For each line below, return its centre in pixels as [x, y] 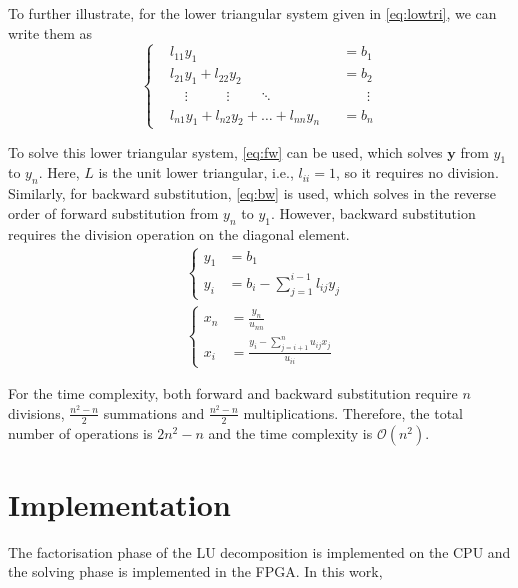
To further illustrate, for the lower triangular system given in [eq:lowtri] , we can [252, 13]
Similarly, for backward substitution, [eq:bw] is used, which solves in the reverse [252, 193]
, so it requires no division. [417, 172]
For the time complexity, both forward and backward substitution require [233, 393]
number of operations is [80, 432]
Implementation [119, 503]
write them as [50, 32]
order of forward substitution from [113, 212]
